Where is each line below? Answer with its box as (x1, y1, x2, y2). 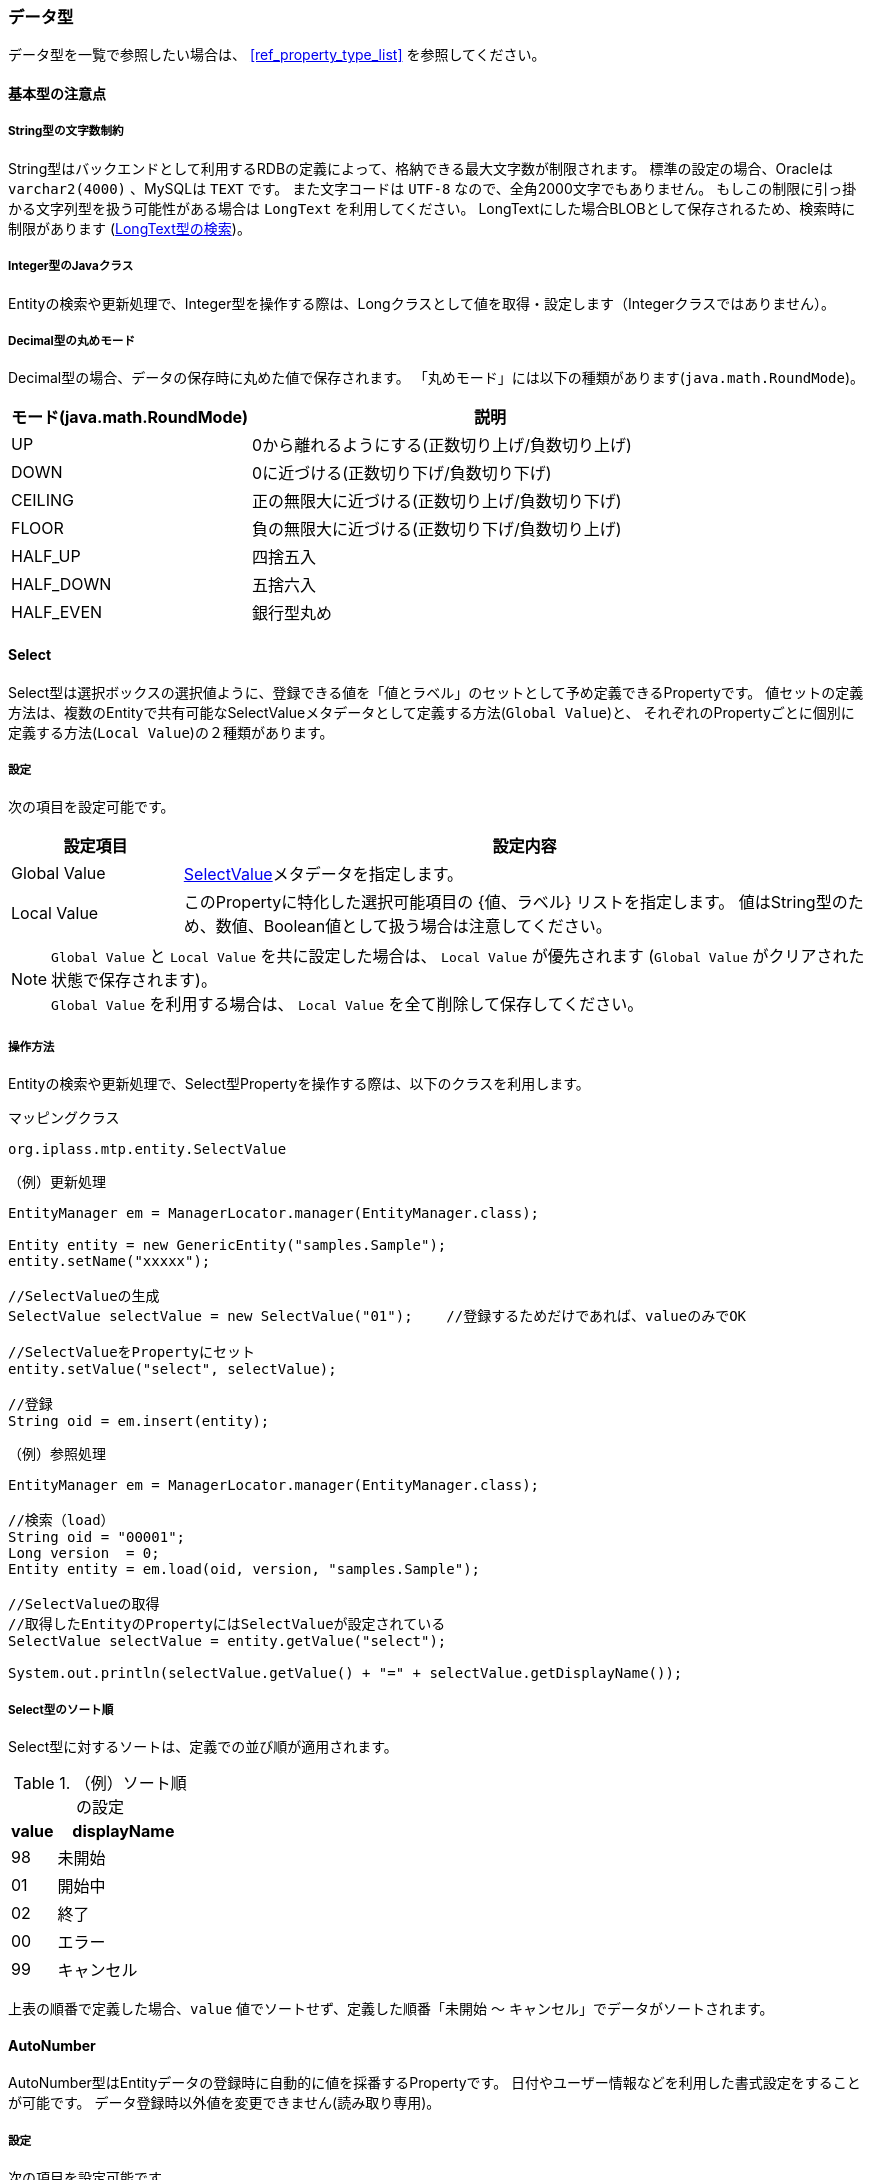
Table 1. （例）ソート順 (13, 1772, 187, 1793)
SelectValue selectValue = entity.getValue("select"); (8, 1633, 447, 1650)
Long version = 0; (8, 1545, 160, 1562)
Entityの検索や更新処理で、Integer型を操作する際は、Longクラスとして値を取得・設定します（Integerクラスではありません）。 (8, 294, 835, 312)
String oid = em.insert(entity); (8, 1413, 270, 1430)
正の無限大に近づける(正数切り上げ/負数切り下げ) (252, 491, 622, 512)
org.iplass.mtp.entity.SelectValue (8, 1141, 287, 1158)
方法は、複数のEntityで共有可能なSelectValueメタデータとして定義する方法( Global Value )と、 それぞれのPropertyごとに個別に (8, 703, 855, 721)
